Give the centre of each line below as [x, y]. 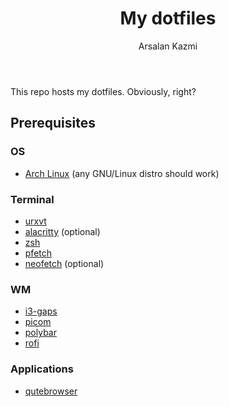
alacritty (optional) [62, 231]
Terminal [32, 199]
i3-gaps [41, 311]
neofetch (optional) [64, 263]
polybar [40, 333]
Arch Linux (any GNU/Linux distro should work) [122, 173]
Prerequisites [53, 123]
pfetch [38, 253]
